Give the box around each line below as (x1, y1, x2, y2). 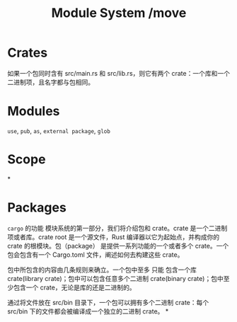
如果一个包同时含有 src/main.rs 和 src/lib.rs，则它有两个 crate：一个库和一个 (7, 69, 230, 77)
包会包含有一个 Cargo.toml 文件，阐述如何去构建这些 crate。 (7, 250, 184, 259)
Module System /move (51, 5, 187, 21)
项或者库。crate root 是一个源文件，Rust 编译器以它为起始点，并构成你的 (7, 232, 220, 241)
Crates (7, 45, 48, 61)
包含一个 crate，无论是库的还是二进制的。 (13, 283, 136, 292)
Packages (7, 200, 67, 215)
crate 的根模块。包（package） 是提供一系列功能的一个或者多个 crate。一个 (7, 241, 229, 250)
